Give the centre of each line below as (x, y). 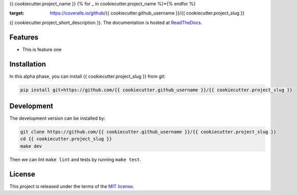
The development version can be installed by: (58, 118)
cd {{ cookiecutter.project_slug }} (66, 139)
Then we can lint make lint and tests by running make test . (75, 159)
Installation (28, 64)
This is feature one (42, 49)
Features (24, 37)
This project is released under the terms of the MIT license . (72, 186)
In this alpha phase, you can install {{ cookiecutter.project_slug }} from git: (87, 76)
